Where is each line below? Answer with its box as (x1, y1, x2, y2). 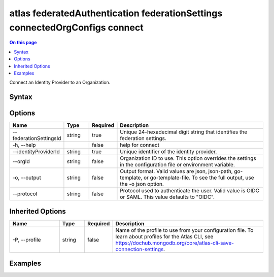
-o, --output (12, 174, 42, 181)
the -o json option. (120, 181, 164, 188)
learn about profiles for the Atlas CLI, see (115, 233, 214, 240)
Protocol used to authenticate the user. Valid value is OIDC (120, 187, 260, 194)
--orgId (12, 158, 30, 165)
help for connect (120, 142, 160, 149)
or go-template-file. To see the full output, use (143, 174, 254, 181)
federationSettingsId (12, 135, 61, 142)
